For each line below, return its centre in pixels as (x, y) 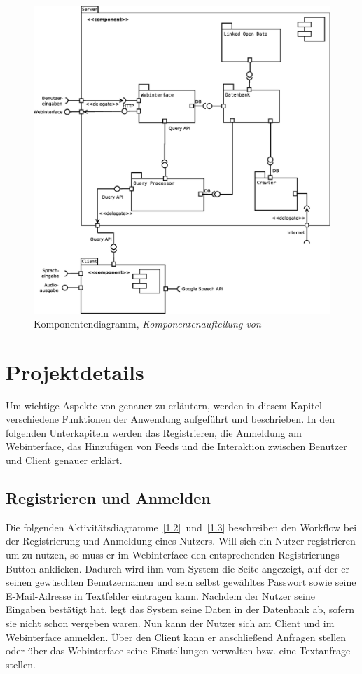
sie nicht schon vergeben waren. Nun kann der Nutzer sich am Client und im (170, 623)
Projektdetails (75, 371)
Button (21, 568)
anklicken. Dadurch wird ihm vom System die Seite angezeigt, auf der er (195, 568)
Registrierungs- (311, 554)
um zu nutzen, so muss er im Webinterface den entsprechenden (140, 554)
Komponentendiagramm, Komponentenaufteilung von (147, 323)
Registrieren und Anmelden (108, 498)
